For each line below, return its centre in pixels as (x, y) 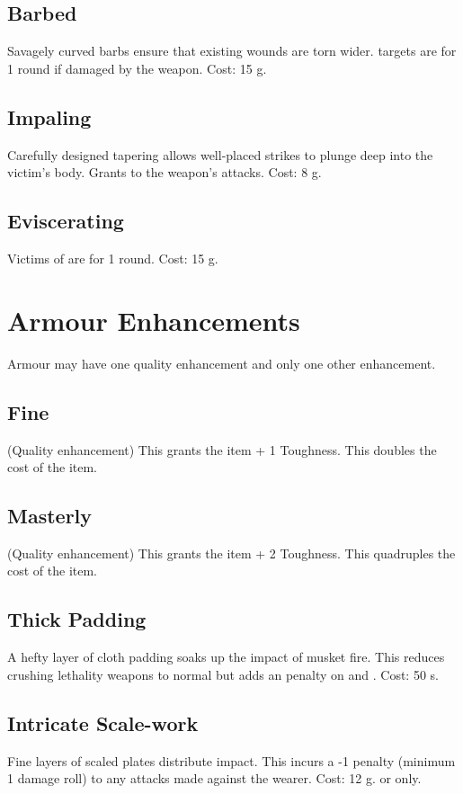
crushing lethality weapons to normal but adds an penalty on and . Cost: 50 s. (223, 674)
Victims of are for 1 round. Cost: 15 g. (113, 258)
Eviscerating (66, 221)
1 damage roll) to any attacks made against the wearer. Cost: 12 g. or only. (214, 778)
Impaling (49, 116)
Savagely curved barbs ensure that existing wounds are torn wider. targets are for (232, 51)
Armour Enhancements (154, 320)
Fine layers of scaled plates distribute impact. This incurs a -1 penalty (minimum (231, 760)
